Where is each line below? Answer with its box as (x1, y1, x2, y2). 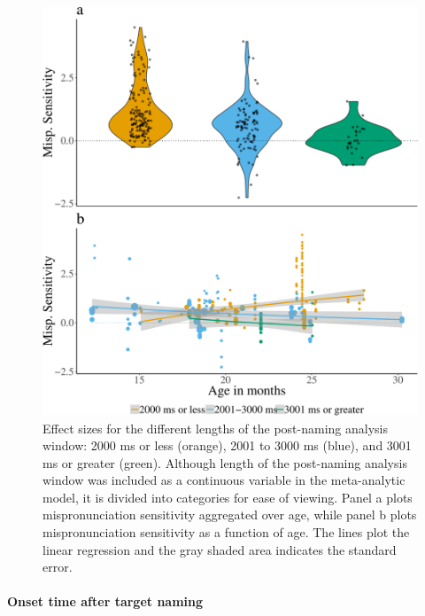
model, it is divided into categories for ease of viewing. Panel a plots (42, 487, 413, 506)
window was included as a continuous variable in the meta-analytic (42, 471, 406, 489)
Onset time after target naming (7, 592, 204, 611)
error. (42, 558, 73, 576)
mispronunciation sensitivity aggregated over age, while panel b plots (42, 505, 417, 524)
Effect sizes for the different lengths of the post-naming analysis (42, 418, 388, 437)
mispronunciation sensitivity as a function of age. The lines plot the (42, 523, 410, 542)
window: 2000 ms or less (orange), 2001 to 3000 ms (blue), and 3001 (42, 436, 412, 455)
